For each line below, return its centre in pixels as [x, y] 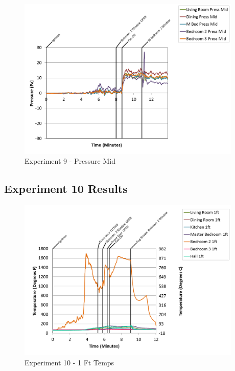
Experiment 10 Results [66, 189]
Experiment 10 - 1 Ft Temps [69, 362]
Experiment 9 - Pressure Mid [70, 161]
